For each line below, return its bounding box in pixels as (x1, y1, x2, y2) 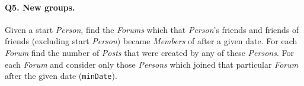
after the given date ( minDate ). (5, 70, 117, 82)
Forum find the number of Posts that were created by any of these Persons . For (5, 46, 294, 58)
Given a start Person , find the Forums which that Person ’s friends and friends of (5, 23, 299, 35)
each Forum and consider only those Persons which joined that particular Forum (5, 58, 299, 70)
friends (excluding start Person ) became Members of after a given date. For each (5, 35, 297, 47)
